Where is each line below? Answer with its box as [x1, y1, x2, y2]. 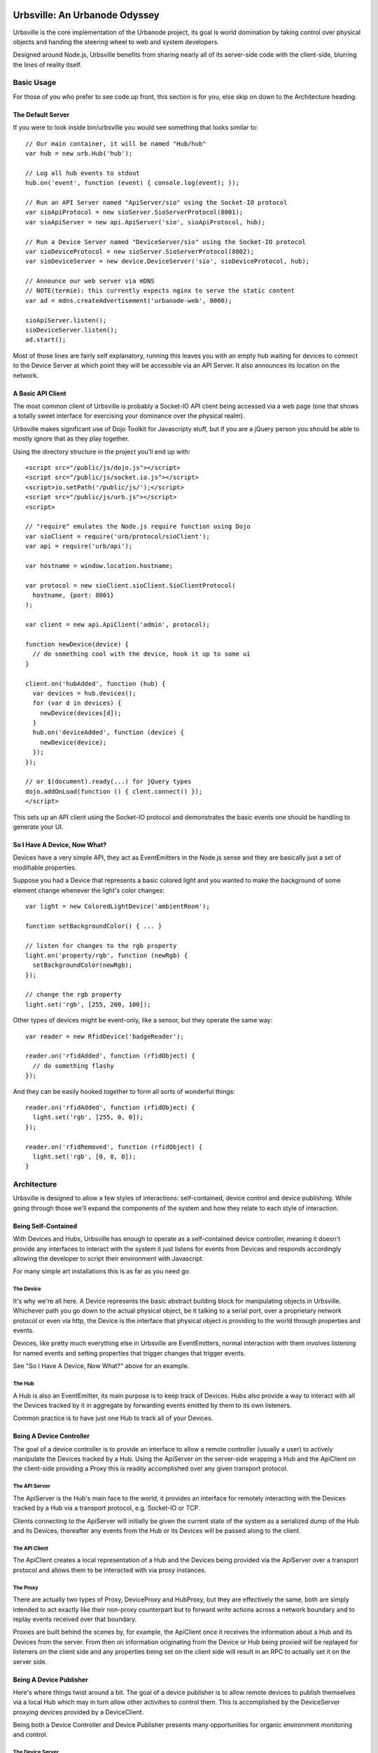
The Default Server [13, 110, 70, 119]
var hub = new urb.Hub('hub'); [25, 149, 133, 157]
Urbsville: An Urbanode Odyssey [13, 9, 160, 21]
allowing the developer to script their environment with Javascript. [13, 1254, 204, 1263]
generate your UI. [13, 823, 64, 831]
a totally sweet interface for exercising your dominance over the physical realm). [13, 412, 245, 420]
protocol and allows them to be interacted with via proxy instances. [13, 1566, 206, 1574]
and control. [13, 1731, 48, 1739]
